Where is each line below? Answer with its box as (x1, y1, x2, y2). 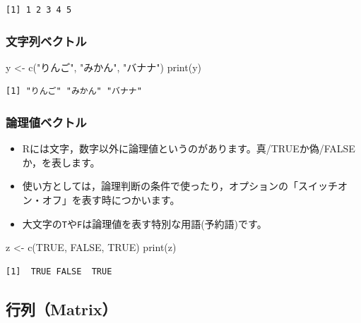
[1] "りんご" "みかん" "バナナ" (6, 86, 142, 97)
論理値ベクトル (6, 113, 87, 130)
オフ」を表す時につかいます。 (42, 193, 180, 207)
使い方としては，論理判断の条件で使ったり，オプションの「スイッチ (22, 178, 338, 193)
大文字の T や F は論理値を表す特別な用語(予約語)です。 (22, 216, 267, 231)
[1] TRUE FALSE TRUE (6, 266, 112, 276)
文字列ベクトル (6, 32, 87, 49)
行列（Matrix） (6, 298, 117, 319)
